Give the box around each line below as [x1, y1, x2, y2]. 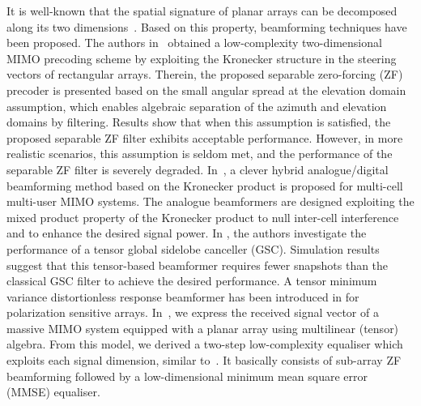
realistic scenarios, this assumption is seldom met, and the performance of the [6, 145, 393, 162]
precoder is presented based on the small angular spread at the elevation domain [6, 81, 406, 98]
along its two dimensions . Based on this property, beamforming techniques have [6, 18, 407, 35]
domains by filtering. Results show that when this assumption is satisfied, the [6, 113, 391, 130]
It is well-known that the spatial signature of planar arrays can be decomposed [6, 2, 398, 19]
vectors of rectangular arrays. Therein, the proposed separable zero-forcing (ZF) [6, 66, 403, 83]
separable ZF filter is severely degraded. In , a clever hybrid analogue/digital [6, 160, 389, 177]
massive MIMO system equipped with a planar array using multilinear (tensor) [6, 319, 399, 336]
